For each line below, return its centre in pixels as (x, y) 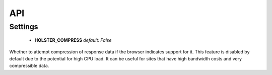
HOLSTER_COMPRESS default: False (73, 40)
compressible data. (29, 66)
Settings (24, 27)
